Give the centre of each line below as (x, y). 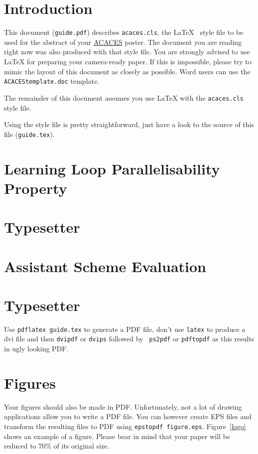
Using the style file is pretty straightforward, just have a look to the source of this (129, 124)
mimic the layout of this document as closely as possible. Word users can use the (127, 71)
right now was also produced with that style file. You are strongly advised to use (127, 52)
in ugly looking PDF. (36, 349)
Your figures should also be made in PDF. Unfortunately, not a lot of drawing (123, 406)
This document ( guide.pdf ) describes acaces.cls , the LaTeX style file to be (124, 32)
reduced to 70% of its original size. (57, 446)
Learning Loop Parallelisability (112, 168)
